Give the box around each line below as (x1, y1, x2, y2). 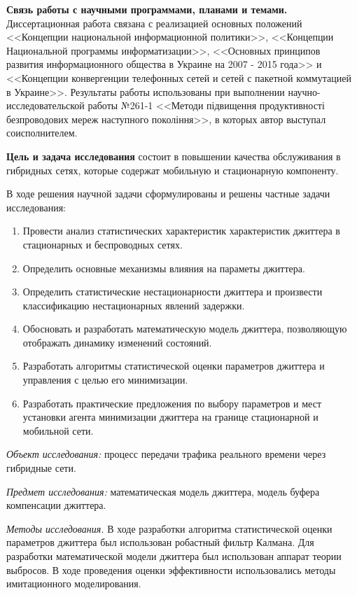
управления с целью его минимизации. (22, 372, 188, 387)
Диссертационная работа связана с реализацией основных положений (6, 15, 302, 30)
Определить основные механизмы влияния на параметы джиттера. (22, 260, 305, 275)
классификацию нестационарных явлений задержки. (22, 297, 245, 312)
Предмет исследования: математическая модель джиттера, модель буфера (6, 484, 320, 498)
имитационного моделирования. (6, 576, 141, 591)
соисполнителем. (6, 125, 78, 140)
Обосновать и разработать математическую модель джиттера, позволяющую (22, 321, 347, 336)
